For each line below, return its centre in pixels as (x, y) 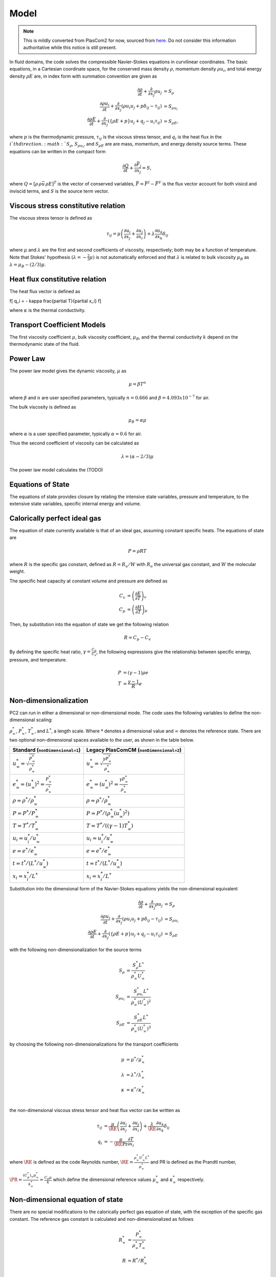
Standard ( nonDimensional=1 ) (47, 750)
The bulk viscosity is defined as (43, 407)
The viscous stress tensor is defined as (51, 218)
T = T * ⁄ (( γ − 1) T (107, 825)
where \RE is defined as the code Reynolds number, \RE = (72, 1162)
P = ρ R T (137, 551)
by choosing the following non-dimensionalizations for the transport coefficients (94, 1044)
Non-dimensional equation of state (66, 1200)
